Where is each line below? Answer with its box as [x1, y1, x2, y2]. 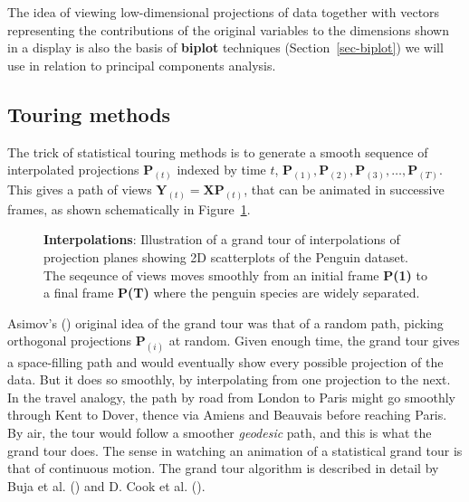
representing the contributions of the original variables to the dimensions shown [7, 20, 449, 39]
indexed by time [177, 160, 266, 179]
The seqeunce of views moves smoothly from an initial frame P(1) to [43, 265, 427, 284]
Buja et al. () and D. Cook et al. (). [7, 476, 206, 495]
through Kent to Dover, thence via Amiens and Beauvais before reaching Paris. [7, 405, 447, 424]
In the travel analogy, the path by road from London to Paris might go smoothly [7, 387, 456, 406]
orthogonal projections [7, 331, 132, 350]
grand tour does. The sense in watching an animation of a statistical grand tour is [7, 440, 463, 459]
